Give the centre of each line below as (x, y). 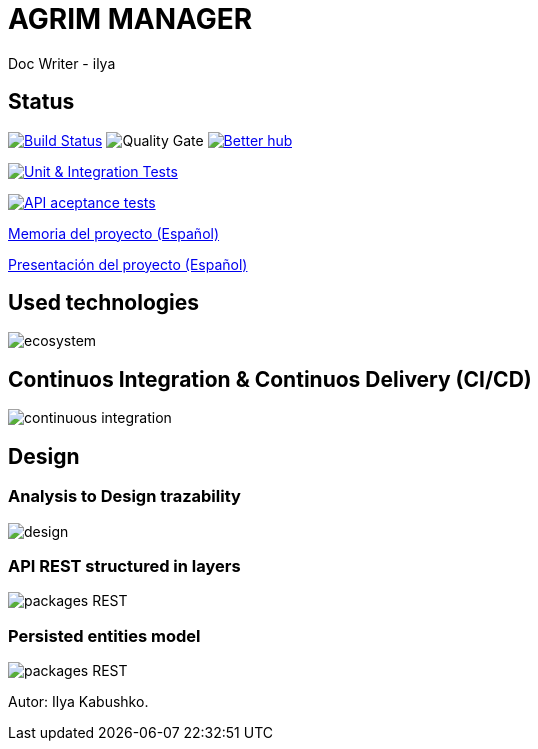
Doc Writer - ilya (62, 63)
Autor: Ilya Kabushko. (78, 701)
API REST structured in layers (124, 565)
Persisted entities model (104, 635)
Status (41, 102)
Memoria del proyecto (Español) (114, 233)
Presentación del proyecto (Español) (128, 264)
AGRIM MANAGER (130, 19)
